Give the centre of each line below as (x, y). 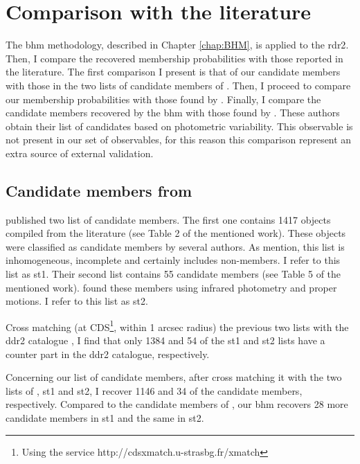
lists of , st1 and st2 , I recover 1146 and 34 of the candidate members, (154, 390)
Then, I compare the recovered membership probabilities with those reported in (174, 58)
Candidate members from (99, 190)
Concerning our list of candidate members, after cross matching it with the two (174, 377)
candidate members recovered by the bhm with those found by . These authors (173, 113)
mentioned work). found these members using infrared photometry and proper (171, 287)
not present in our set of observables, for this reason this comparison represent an (179, 140)
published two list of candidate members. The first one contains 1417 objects (168, 219)
